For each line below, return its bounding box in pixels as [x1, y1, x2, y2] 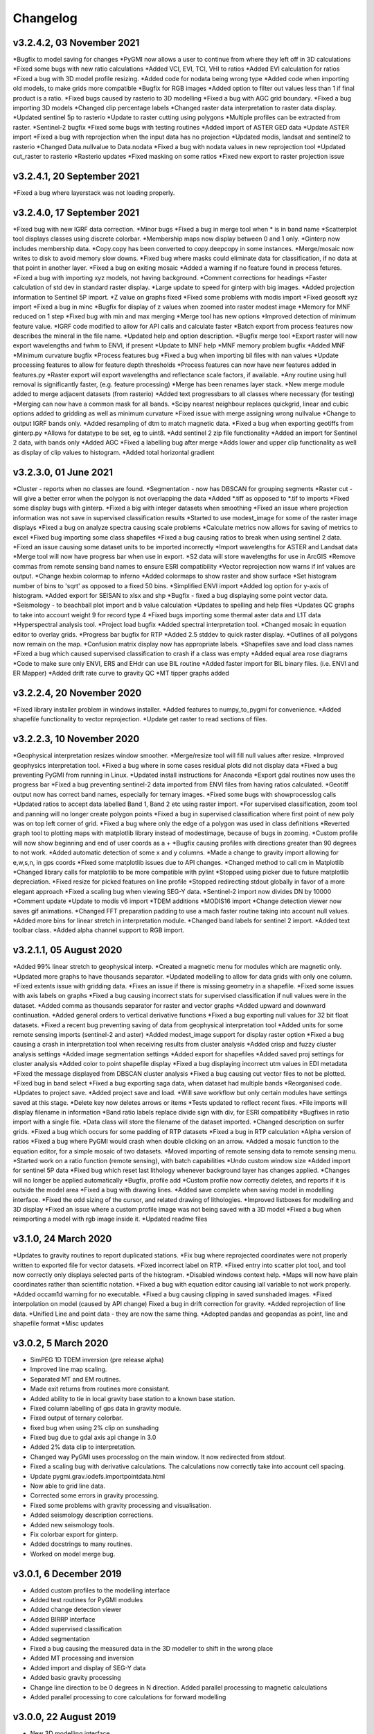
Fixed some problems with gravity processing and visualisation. [30, 1501, 211, 1509]
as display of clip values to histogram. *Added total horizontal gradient [12, 448, 215, 456]
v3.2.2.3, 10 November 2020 [12, 733, 140, 745]
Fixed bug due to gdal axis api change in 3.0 [30, 1433, 157, 1442]
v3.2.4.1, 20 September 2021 [12, 170, 140, 182]
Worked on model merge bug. [30, 1550, 116, 1558]
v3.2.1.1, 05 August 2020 [12, 944, 123, 956]
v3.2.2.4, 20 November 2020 [12, 687, 142, 698]
